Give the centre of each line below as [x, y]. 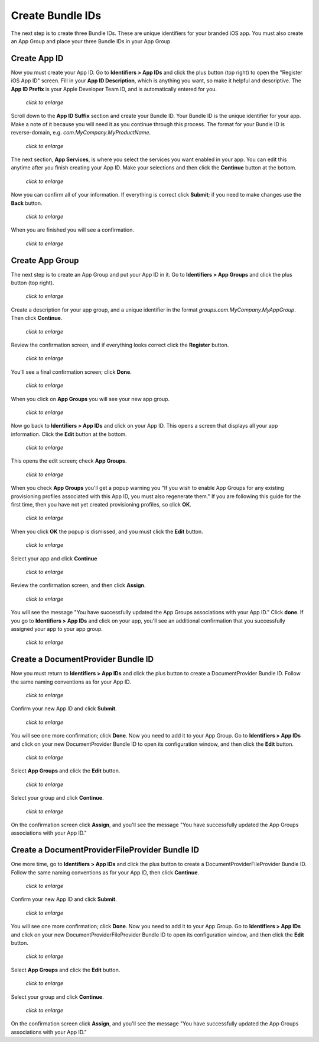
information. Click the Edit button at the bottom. [69, 434]
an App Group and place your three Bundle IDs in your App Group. [92, 41]
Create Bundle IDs [56, 15]
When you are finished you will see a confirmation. [72, 230]
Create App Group [45, 260]
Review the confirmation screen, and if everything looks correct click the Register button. [120, 345]
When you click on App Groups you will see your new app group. [90, 399]
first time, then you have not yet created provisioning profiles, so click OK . [101, 505]
